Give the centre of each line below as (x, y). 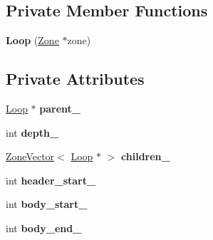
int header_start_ (51, 180)
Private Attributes (75, 79)
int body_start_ (47, 204)
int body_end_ (44, 228)
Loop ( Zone (32, 40)
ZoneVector (30, 156)
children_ (146, 156)
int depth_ (32, 132)
